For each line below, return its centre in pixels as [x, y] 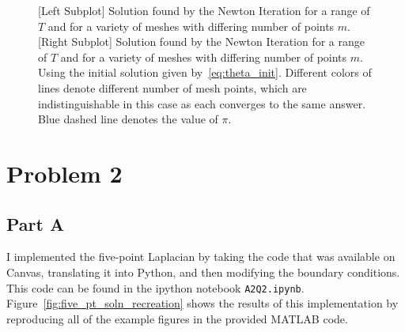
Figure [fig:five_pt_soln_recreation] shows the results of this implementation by [202, 303]
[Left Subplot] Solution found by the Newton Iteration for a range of [204, 10]
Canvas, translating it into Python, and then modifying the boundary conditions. [203, 272]
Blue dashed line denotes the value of [128, 119]
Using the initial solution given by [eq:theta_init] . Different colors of [205, 72]
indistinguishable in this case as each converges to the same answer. [202, 103]
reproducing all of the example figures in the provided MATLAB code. [177, 318]
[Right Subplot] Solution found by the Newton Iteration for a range [201, 41]
